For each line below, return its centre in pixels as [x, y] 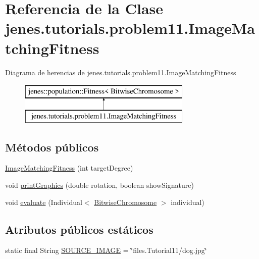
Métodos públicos [52, 147]
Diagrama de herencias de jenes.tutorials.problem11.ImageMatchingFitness [121, 72]
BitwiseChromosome [125, 202]
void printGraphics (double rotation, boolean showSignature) [99, 185]
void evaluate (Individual [44, 202]
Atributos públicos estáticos [79, 229]
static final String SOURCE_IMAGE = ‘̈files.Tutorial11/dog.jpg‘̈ [106, 250]
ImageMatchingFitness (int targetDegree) [69, 168]
